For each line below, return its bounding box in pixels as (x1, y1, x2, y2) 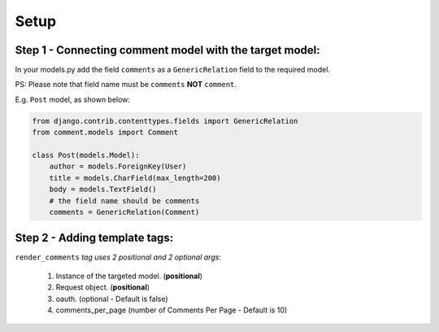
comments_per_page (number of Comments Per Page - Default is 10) (55, 305, 288, 315)
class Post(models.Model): (32, 151, 140, 159)
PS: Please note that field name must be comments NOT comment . (15, 80, 237, 90)
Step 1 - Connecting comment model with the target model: (15, 43, 320, 57)
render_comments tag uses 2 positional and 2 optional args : (15, 252, 221, 262)
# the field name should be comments (49, 196, 200, 205)
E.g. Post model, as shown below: (15, 94, 130, 104)
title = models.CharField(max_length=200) (49, 173, 221, 182)
